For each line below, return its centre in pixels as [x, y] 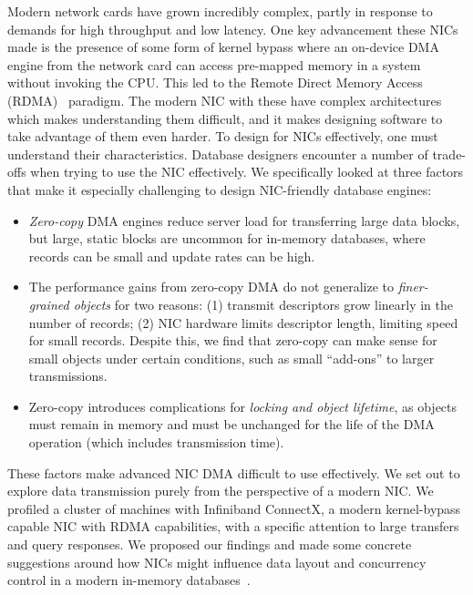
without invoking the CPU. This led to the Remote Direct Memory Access [215, 82]
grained [49, 304]
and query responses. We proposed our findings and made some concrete [210, 544]
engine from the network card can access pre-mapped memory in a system [214, 64]
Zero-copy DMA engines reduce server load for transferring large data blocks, [244, 220]
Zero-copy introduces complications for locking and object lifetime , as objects [243, 406]
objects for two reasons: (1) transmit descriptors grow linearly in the [263, 304]
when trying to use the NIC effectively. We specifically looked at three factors [247, 172]
